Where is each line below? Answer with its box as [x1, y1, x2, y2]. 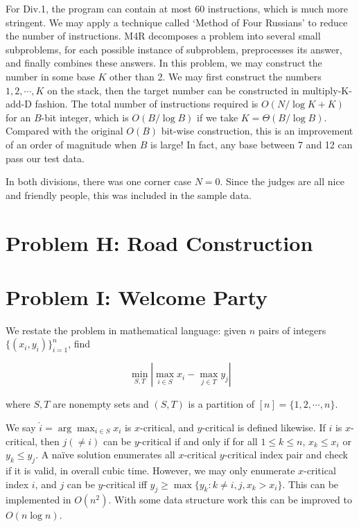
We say [6, 420, 36, 434]
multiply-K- [302, 83, 352, 97]
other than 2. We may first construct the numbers [110, 69, 322, 83]
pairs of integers [258, 322, 326, 337]
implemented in [6, 492, 71, 507]
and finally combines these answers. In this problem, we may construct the [6, 55, 322, 70]
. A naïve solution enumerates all [35, 447, 175, 462]
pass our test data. [6, 150, 85, 165]
